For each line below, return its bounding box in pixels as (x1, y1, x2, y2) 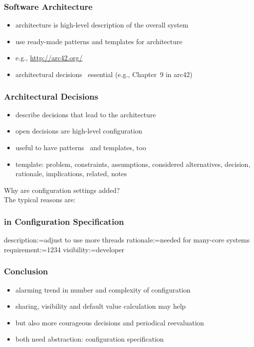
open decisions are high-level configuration (15, 126, 142, 136)
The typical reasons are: (4, 194, 76, 205)
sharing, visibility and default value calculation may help (15, 301, 186, 311)
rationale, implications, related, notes (15, 168, 127, 179)
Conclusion (4, 265, 48, 277)
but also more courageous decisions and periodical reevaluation (15, 317, 204, 327)
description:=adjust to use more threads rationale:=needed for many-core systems (4, 235, 250, 245)
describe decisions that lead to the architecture (15, 109, 156, 119)
